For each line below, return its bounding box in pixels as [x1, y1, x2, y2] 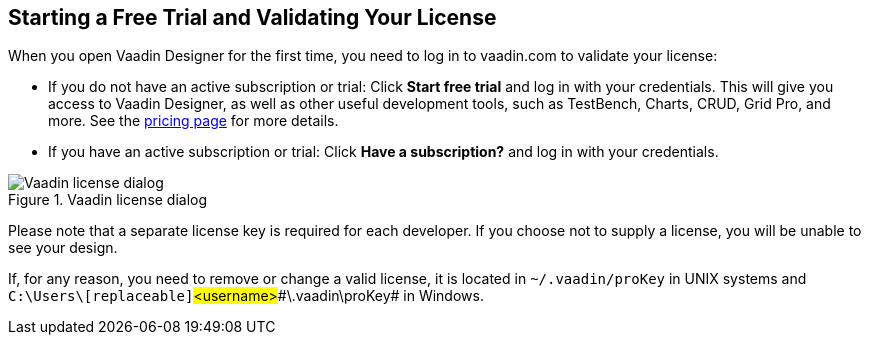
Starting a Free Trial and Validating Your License [8, 5, 497, 30]
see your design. [8, 239, 118, 257]
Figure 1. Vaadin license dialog [8, 191, 208, 209]
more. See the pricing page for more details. [48, 112, 339, 130]
